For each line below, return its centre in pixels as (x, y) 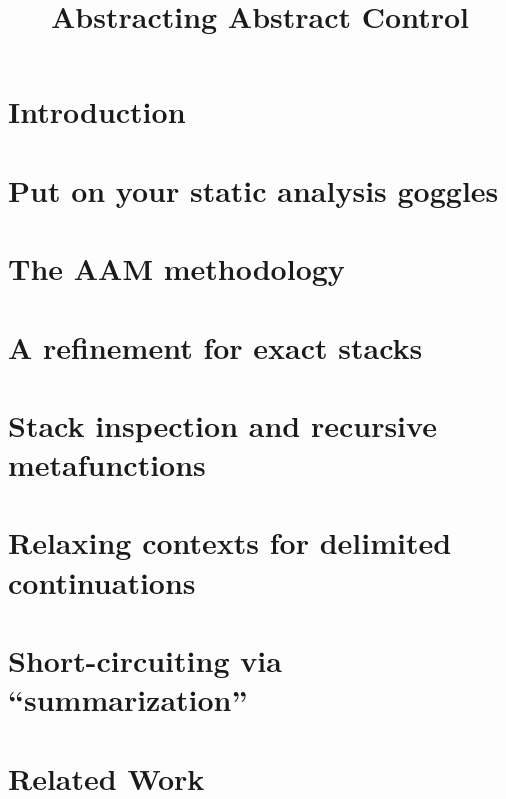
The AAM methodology (176, 268)
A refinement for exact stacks (215, 346)
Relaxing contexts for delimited (230, 542)
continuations (102, 581)
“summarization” (128, 699)
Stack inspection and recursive (222, 424)
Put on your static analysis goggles (253, 189)
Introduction (97, 111)
